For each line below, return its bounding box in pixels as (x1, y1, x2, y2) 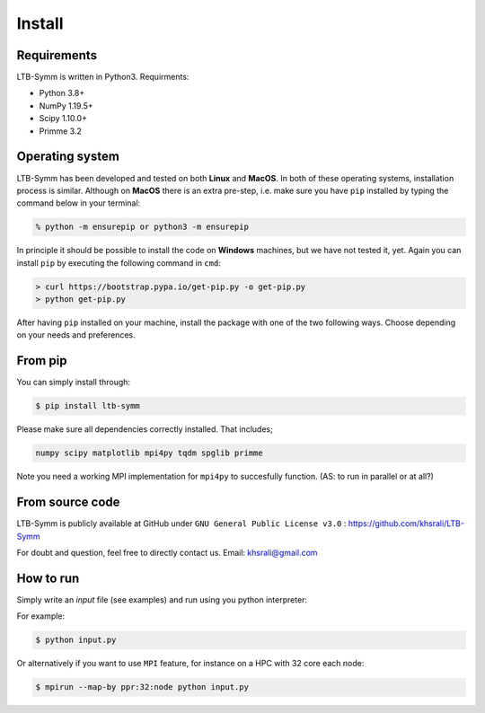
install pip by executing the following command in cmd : (16, 257, 222, 268)
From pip (16, 353, 67, 368)
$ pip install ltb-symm (35, 401, 141, 411)
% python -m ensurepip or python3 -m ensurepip (35, 222, 249, 233)
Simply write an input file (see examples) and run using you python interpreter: (16, 594, 308, 605)
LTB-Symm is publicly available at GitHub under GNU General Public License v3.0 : (16, 518, 347, 529)
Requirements (16, 48, 98, 63)
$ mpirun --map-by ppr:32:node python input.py (35, 682, 249, 692)
